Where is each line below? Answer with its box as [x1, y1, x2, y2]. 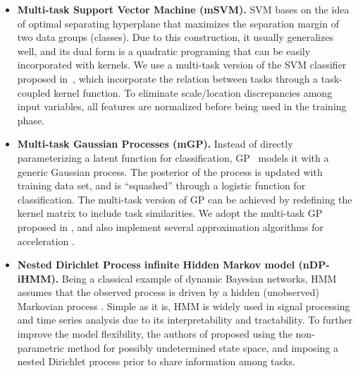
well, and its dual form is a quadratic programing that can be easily [17, 43, 311, 58]
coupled [17, 85, 51, 100]
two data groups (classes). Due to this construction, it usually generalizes [17, 30, 333, 45]
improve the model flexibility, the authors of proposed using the [17, 326, 292, 341]
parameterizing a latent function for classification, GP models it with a [17, 150, 329, 165]
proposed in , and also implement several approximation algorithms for [17, 219, 323, 234]
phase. [17, 112, 44, 127]
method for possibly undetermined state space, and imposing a [67, 340, 338, 355]
